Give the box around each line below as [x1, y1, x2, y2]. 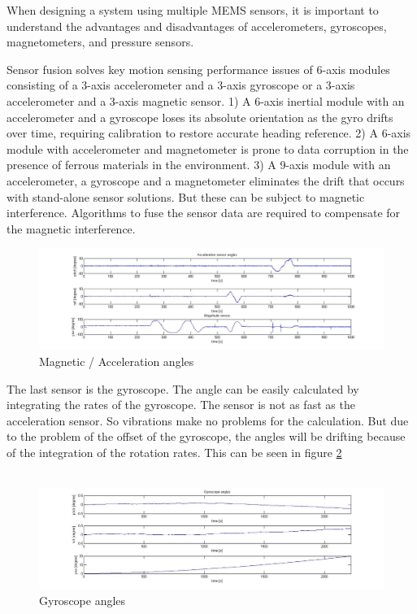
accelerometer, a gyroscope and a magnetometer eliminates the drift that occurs [7, 172, 405, 189]
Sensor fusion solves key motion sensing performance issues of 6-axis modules [7, 60, 390, 77]
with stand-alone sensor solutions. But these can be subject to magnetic [7, 188, 365, 205]
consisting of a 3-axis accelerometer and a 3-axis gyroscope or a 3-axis [7, 76, 355, 94]
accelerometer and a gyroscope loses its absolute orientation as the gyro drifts [7, 108, 393, 125]
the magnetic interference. [7, 220, 136, 237]
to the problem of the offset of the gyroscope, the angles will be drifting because [7, 428, 406, 445]
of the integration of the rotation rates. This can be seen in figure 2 [7, 443, 342, 460]
